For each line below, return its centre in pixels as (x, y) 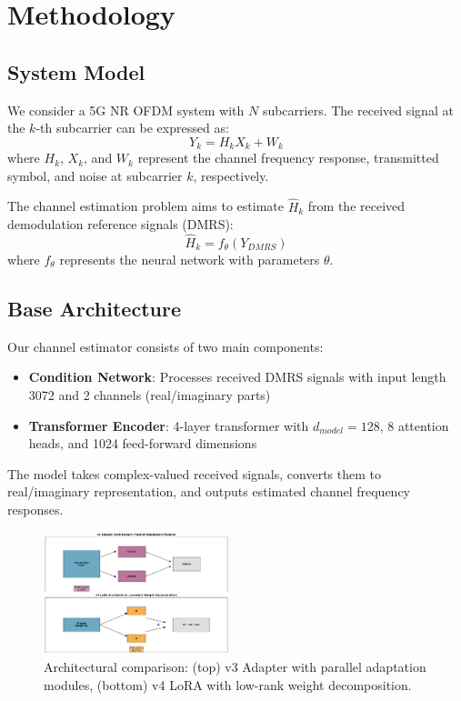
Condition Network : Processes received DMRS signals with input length (237, 377)
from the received (356, 206)
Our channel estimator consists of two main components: (165, 346)
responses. (35, 509)
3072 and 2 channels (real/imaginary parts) (150, 395)
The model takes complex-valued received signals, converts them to (194, 473)
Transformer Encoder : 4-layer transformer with (169, 425)
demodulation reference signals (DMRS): (120, 224)
